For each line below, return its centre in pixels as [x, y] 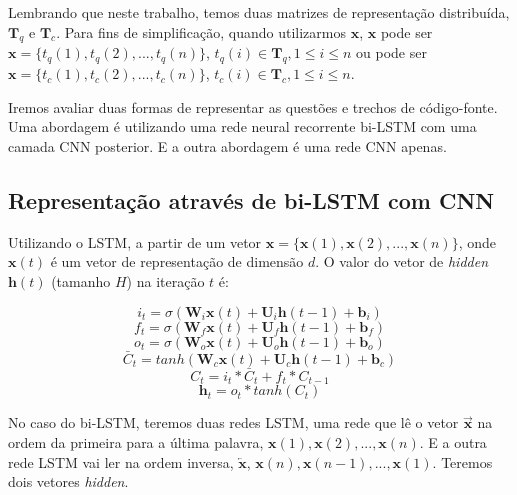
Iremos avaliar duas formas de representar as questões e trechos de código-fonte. [253, 106]
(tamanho [81, 280]
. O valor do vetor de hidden [402, 261]
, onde [477, 241]
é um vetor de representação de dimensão [177, 261]
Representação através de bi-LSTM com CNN [251, 199]
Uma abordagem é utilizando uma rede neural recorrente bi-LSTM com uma [242, 126]
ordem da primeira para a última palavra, [136, 442]
